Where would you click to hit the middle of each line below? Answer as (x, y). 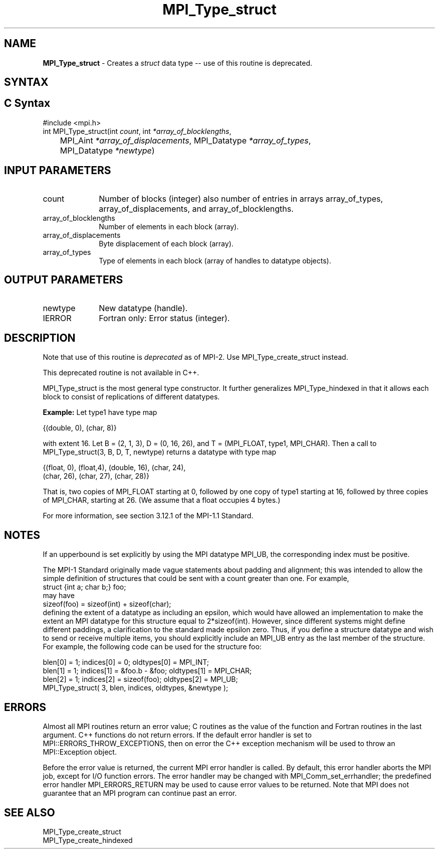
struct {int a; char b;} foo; (84, 587)
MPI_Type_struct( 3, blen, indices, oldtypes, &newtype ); (136, 688)
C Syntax (27, 103)
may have (59, 596)
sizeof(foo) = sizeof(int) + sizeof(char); (107, 604)
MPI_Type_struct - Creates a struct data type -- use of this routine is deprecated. (178, 63)
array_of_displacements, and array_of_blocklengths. (196, 208)
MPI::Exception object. (80, 752)
